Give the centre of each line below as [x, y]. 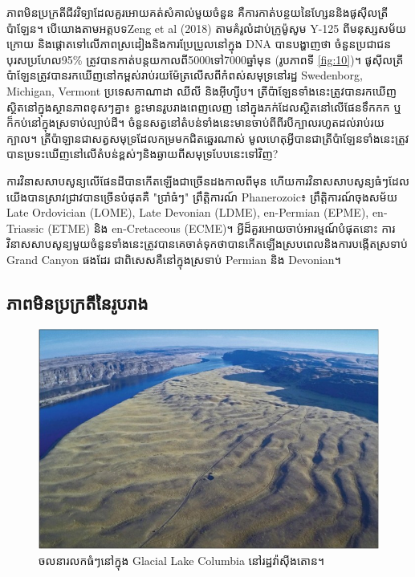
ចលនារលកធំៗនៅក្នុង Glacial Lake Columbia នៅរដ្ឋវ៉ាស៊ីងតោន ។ [181, 560]
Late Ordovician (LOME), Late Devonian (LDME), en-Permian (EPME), [188, 212]
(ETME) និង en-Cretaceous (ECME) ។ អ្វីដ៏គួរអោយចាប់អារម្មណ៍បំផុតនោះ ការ [222, 228]
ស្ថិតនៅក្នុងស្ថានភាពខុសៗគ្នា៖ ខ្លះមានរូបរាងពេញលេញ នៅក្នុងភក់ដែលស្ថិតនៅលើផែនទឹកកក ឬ [204, 106]
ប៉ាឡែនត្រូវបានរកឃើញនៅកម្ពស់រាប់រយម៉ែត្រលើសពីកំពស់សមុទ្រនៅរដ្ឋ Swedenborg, [185, 75]
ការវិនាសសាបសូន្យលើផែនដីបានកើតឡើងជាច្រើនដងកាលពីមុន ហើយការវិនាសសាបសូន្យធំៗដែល [208, 180]
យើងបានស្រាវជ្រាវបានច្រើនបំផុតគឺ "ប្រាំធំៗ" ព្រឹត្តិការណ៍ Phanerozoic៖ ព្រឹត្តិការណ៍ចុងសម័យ [202, 196]
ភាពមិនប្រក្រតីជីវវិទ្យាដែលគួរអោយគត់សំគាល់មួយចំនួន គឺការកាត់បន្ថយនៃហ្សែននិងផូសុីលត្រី [197, 12]
